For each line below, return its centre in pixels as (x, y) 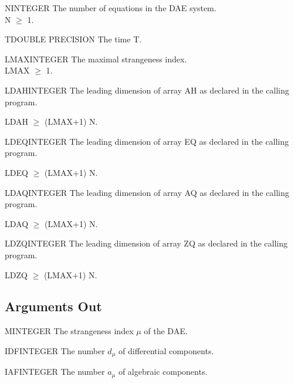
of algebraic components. (163, 372)
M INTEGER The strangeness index (69, 331)
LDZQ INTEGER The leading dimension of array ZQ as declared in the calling (146, 243)
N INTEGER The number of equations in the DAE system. (111, 8)
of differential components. (166, 350)
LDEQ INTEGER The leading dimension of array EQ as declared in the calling (147, 141)
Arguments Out (53, 306)
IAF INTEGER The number (55, 372)
